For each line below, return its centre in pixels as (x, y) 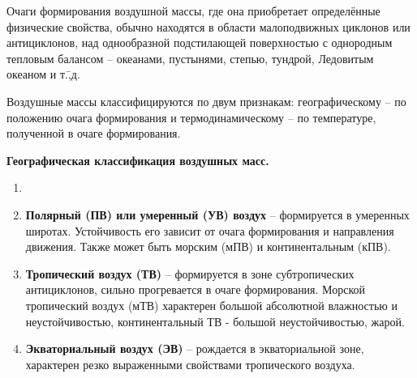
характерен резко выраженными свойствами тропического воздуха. (190, 364)
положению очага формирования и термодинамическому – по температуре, (191, 117)
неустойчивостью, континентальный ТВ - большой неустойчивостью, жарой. (215, 321)
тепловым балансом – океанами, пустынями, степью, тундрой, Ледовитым (190, 58)
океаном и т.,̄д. (43, 74)
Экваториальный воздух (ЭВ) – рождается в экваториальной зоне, (195, 348)
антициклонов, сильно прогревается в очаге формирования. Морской (196, 289)
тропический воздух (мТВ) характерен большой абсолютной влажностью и (211, 305)
